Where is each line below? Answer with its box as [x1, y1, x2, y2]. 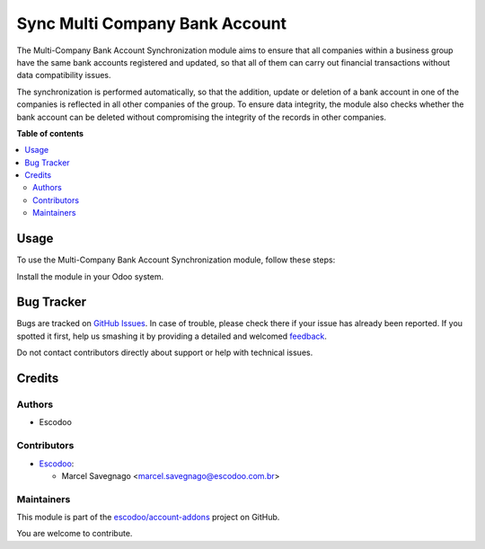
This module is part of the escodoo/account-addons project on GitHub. [16, 512, 280, 523]
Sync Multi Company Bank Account [16, 13, 287, 33]
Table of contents [16, 128, 84, 138]
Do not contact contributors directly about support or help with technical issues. [16, 347, 313, 359]
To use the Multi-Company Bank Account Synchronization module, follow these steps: [16, 254, 336, 265]
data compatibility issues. [16, 70, 111, 81]
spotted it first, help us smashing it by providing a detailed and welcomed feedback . [16, 331, 328, 341]
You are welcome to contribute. [16, 528, 133, 539]
